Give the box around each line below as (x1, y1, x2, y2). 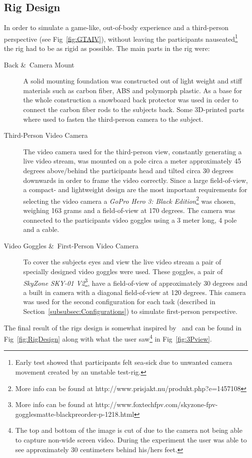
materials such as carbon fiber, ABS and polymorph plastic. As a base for (23, 85, 242, 95)
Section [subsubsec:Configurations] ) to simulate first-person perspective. (23, 306, 237, 316)
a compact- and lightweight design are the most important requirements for (23, 184, 248, 195)
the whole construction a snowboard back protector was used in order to (23, 95, 238, 105)
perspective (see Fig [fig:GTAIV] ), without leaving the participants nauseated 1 (4, 32, 238, 44)
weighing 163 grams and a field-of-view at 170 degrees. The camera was (23, 205, 236, 215)
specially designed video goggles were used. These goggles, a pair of (23, 266, 223, 276)
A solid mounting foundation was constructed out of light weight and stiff (23, 76, 242, 86)
